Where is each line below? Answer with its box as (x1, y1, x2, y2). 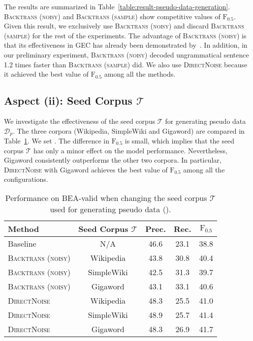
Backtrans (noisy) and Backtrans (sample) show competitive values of (4, 11, 221, 21)
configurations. (4, 174, 48, 184)
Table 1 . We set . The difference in (4, 136, 109, 145)
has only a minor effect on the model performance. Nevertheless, (33, 145, 227, 155)
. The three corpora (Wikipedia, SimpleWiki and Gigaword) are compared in (12, 125, 245, 136)
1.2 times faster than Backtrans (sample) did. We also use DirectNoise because (4, 59, 248, 69)
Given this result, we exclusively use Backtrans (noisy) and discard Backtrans (4, 21, 244, 31)
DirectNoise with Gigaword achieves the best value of (4, 164, 168, 174)
